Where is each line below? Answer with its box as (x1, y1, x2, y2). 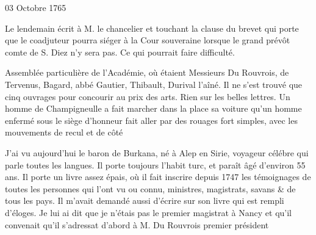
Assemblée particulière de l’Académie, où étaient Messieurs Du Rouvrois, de (5, 66, 289, 79)
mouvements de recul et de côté (5, 126, 123, 139)
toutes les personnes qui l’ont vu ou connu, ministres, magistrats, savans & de (5, 182, 296, 195)
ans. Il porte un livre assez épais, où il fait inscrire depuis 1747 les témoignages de (5, 170, 311, 183)
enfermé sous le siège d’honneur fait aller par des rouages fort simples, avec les (5, 114, 298, 126)
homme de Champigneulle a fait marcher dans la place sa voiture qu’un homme (5, 102, 302, 115)
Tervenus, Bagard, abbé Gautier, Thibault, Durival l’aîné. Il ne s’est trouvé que (5, 78, 303, 90)
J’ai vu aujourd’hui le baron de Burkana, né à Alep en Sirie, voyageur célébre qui (5, 146, 309, 159)
